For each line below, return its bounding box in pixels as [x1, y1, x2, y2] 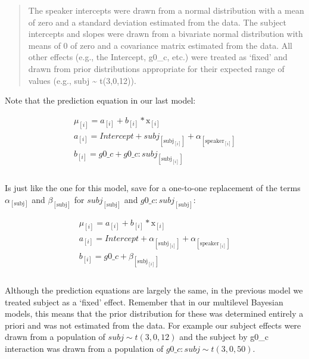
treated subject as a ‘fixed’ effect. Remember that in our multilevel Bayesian [5, 295, 283, 308]
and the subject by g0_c [179, 330, 269, 343]
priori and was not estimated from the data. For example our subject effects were [5, 319, 301, 331]
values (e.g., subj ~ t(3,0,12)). [28, 74, 136, 86]
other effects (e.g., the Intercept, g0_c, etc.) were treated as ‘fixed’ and [28, 51, 288, 63]
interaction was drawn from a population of [5, 342, 164, 354]
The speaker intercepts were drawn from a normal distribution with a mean [28, 4, 304, 16]
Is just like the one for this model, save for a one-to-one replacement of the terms [5, 182, 301, 194]
